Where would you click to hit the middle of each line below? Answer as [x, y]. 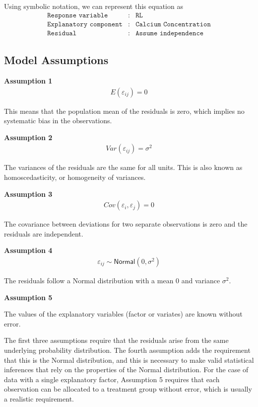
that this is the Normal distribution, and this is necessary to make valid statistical [129, 360]
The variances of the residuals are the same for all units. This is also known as [123, 167]
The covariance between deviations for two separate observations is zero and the [126, 224]
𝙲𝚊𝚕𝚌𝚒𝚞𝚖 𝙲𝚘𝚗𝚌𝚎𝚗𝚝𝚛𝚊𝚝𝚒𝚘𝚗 [173, 24]
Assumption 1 [28, 80]
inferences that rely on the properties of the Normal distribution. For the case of [126, 369]
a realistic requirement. [39, 398]
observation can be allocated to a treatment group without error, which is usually [128, 389]
